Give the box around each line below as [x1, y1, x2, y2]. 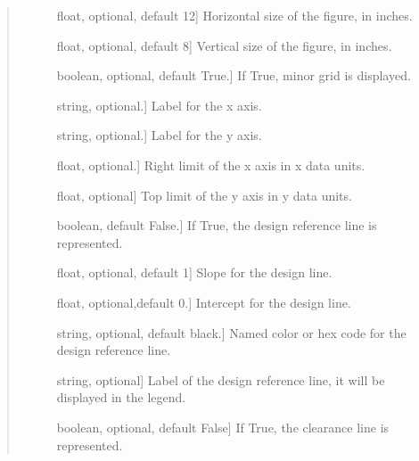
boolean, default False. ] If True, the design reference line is [56, 216, 377, 235]
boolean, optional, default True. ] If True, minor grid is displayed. [56, 66, 411, 85]
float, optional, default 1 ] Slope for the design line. [56, 263, 333, 282]
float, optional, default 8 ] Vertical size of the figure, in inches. [56, 36, 392, 54]
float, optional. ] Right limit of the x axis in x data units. [56, 155, 366, 174]
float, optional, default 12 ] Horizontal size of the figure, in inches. [56, 6, 413, 24]
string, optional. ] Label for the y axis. [56, 126, 262, 144]
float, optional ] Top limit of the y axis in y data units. [56, 185, 352, 204]
